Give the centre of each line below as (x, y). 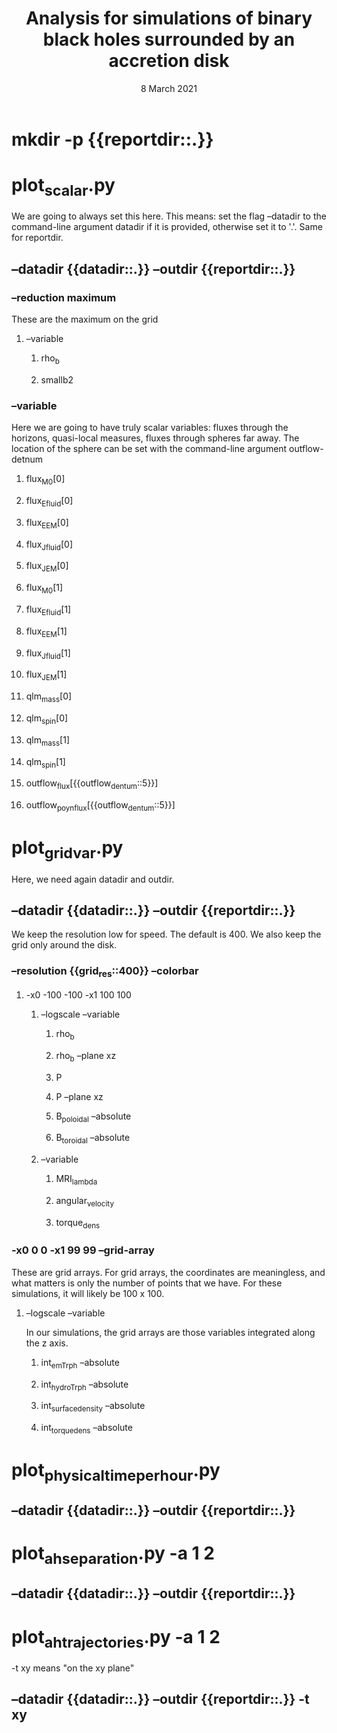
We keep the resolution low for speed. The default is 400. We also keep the (166, 934)
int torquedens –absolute (86, 1429)
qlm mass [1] (48, 740)
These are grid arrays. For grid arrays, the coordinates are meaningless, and (168, 1272)
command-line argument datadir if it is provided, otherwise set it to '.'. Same (167, 227)
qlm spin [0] (47, 719)
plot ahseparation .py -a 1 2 (113, 1555)
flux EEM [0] (47, 523)
